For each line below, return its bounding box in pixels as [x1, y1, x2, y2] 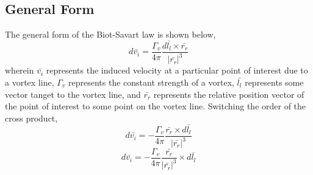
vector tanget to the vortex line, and [5, 87, 141, 100]
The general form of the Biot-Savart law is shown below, [5, 28, 216, 41]
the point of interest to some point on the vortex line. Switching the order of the [5, 100, 306, 112]
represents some [245, 76, 304, 89]
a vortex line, [5, 76, 54, 89]
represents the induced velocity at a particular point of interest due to [46, 64, 308, 77]
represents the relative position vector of [153, 87, 304, 100]
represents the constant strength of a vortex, [68, 76, 234, 89]
